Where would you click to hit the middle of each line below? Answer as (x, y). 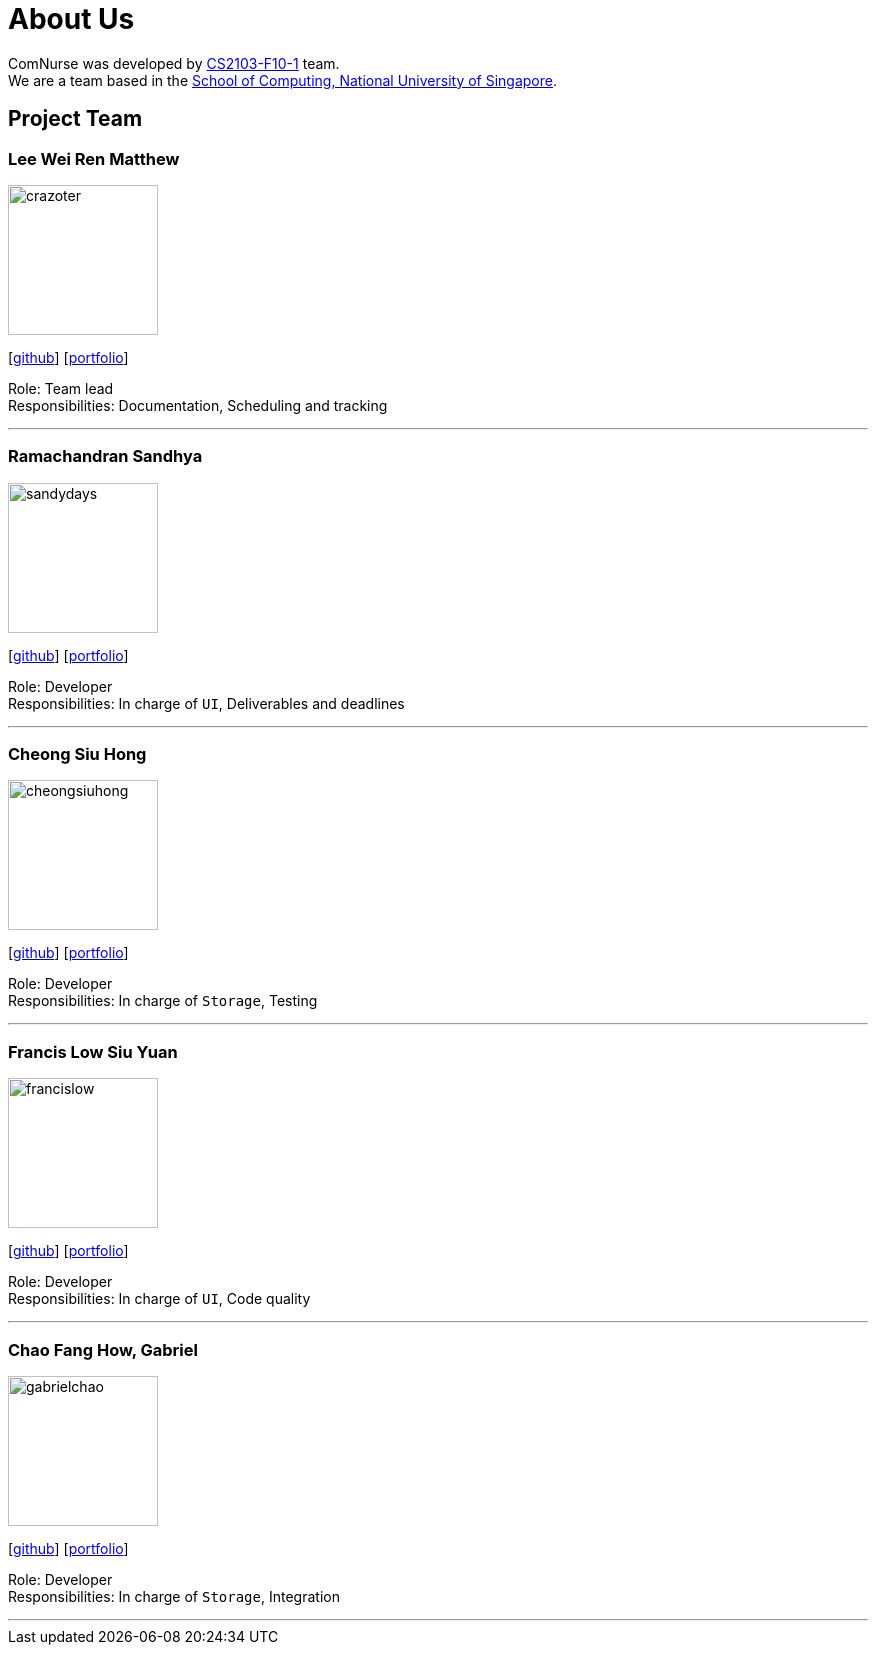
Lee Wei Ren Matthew (94, 158)
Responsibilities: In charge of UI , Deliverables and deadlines (206, 703)
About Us (71, 19)
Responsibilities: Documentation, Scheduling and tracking (198, 405)
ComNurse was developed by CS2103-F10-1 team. (174, 63)
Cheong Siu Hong (77, 754)
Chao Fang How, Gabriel (103, 1349)
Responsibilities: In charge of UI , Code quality (159, 1299)
